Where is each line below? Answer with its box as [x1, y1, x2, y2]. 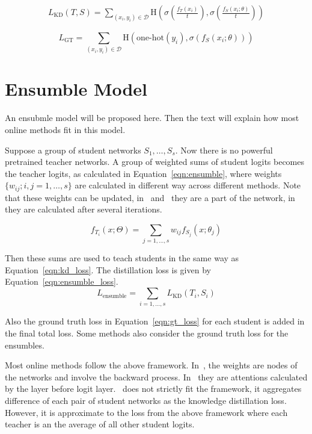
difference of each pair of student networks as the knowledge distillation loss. [5, 394, 287, 406]
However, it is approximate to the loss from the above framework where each [5, 406, 288, 418]
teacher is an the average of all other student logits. [5, 418, 195, 430]
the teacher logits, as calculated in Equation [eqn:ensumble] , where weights [5, 167, 282, 179]
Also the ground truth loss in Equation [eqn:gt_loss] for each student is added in [5, 315, 305, 327]
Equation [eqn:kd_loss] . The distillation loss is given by [5, 263, 211, 276]
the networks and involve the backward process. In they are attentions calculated [5, 370, 308, 383]
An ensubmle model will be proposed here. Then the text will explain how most [5, 111, 299, 124]
